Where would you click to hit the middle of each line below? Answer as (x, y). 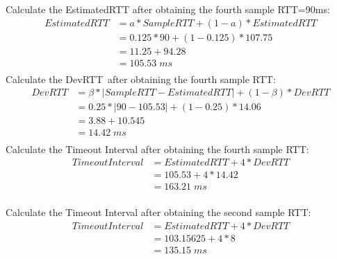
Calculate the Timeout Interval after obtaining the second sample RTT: (158, 212)
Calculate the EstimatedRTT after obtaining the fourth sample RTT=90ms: (168, 9)
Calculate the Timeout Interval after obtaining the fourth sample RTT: (157, 149)
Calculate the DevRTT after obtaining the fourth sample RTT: (141, 79)
